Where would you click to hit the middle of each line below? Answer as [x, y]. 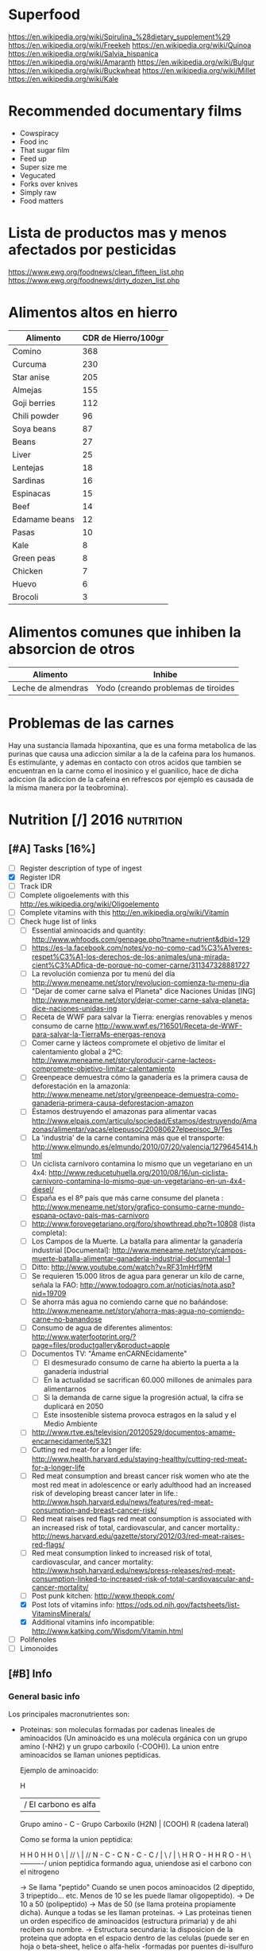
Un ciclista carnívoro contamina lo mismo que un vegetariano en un [142, 1163]
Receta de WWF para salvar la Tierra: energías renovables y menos [142, 1017]
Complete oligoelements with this [74, 895]
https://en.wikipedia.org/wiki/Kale [64, 79]
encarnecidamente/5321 [71, 1441]
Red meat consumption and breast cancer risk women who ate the [141, 1476]
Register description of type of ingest [81, 868]
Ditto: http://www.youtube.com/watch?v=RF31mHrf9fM [122, 1267]
